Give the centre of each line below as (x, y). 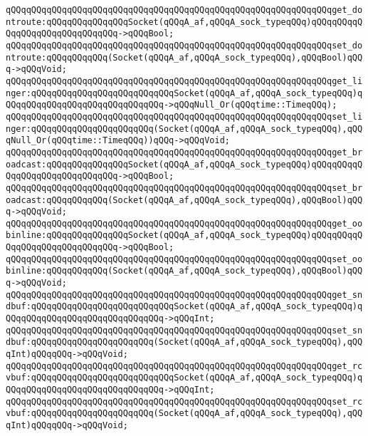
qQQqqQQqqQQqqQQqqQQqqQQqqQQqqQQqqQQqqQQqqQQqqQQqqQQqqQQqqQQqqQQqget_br (184, 152)
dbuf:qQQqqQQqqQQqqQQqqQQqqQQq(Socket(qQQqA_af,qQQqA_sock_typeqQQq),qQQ (184, 342)
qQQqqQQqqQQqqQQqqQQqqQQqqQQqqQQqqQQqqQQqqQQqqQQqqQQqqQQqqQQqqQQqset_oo (184, 259)
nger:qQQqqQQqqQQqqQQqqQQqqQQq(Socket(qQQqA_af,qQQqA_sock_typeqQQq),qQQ (184, 129)
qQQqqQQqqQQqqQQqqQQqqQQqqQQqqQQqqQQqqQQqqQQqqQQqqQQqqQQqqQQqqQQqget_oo (184, 223)
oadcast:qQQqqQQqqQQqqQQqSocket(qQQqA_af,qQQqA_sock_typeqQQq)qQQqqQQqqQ (184, 164)
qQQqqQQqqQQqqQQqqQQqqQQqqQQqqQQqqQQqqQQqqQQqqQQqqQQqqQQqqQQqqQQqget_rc (184, 366)
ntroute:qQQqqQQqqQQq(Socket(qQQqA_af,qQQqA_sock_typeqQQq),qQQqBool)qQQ (184, 57)
